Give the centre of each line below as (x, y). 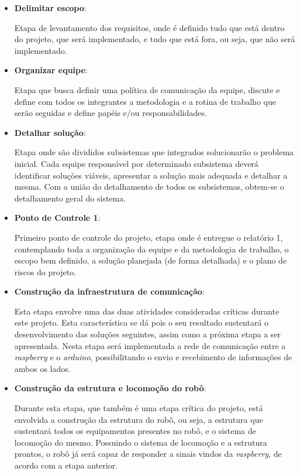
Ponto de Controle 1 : (57, 218)
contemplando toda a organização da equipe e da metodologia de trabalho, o (151, 249)
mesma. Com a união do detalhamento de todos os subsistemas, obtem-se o (149, 187)
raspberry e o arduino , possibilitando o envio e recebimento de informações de (153, 357)
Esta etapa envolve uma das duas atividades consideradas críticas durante (147, 311)
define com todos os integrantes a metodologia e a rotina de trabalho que (145, 101)
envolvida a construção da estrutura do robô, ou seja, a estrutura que (139, 419)
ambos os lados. (42, 368)
